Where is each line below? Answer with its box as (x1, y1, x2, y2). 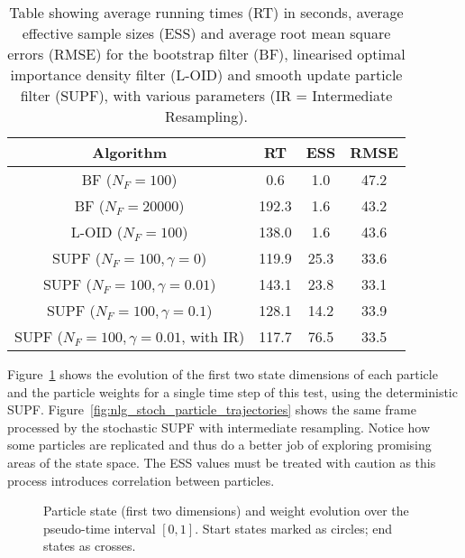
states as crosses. (43, 536, 136, 555)
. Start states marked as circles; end (195, 518, 393, 537)
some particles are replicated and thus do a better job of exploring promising (7, 435, 432, 454)
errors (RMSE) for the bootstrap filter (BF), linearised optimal (7, 43, 406, 64)
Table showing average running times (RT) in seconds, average (9, 2, 404, 23)
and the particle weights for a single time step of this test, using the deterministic (7, 382, 458, 401)
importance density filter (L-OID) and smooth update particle (10, 64, 403, 85)
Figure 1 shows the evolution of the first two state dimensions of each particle (7, 365, 438, 383)
